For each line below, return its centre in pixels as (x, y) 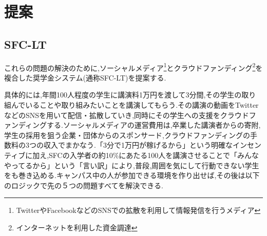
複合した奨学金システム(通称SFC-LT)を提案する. (85, 77)
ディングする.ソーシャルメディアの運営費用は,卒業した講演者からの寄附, (139, 125)
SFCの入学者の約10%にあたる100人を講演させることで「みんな (154, 155)
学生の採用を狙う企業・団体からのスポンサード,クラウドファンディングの (127, 135)
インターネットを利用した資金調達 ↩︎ (77, 227)
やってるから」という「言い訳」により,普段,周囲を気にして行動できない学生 (132, 165)
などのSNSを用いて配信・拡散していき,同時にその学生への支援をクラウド (127, 115)
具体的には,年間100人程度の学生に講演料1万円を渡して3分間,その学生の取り (130, 95)
